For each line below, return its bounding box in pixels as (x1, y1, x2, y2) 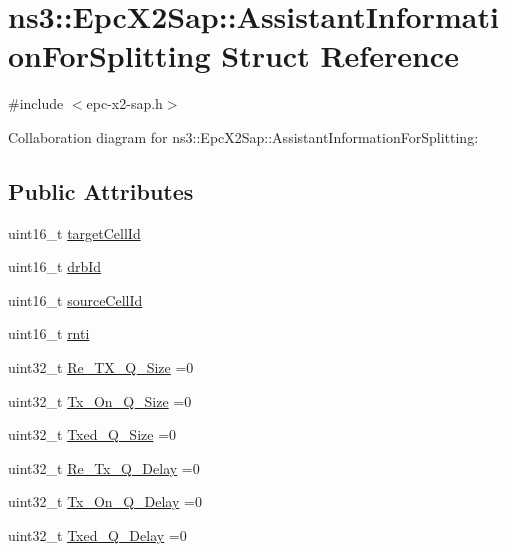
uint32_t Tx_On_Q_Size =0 (8, 390, 192, 411)
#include (8, 93, 64, 114)
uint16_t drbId (8, 256, 102, 277)
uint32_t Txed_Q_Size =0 (8, 424, 177, 445)
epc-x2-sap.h (86, 93, 163, 114)
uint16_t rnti (8, 323, 90, 344)
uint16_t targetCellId (8, 222, 141, 243)
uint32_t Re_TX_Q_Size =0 (8, 357, 194, 378)
